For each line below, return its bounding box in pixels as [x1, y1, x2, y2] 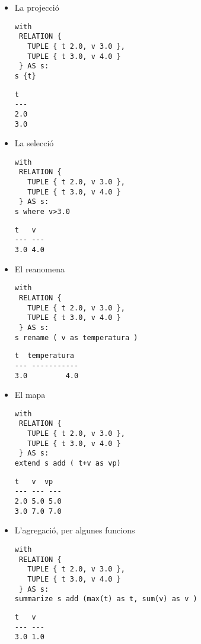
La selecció [14, 137, 54, 149]
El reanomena [14, 262, 65, 275]
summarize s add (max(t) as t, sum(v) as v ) [14, 595, 197, 604]
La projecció [14, 1, 59, 13]
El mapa [14, 388, 46, 401]
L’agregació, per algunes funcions [14, 524, 135, 536]
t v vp [14, 477, 53, 486]
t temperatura [14, 351, 75, 360]
